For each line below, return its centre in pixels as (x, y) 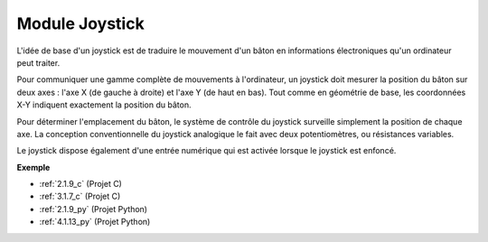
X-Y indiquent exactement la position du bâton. (104, 105)
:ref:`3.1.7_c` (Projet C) (80, 196)
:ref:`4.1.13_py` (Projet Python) (95, 222)
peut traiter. (38, 62)
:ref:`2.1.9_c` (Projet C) (80, 184)
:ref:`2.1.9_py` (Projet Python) (94, 209)
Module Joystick (80, 23)
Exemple (33, 167)
